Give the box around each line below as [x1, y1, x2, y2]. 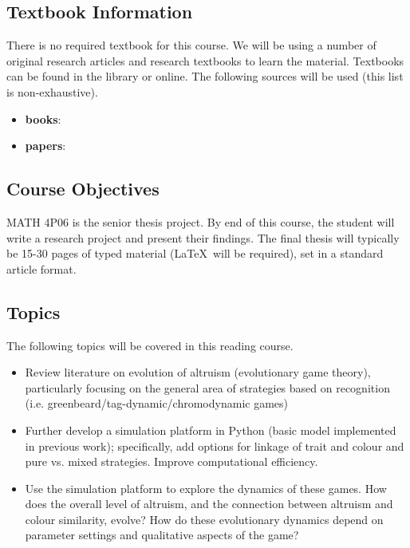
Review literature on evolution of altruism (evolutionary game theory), [25, 364, 371, 380]
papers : [25, 137, 66, 154]
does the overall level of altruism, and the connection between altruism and [25, 495, 393, 512]
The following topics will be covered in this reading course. [6, 337, 294, 353]
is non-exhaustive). [6, 83, 98, 100]
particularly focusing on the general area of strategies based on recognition [25, 379, 390, 396]
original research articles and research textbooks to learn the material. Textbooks [6, 52, 404, 69]
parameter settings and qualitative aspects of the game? [25, 526, 299, 543]
